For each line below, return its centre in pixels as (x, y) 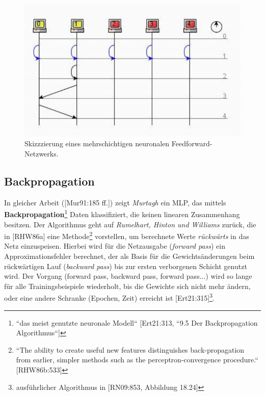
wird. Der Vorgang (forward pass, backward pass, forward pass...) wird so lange (128, 276)
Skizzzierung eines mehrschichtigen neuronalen (97, 143)
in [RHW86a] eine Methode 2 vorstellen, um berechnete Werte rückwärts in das (127, 235)
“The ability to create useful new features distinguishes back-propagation (130, 349)
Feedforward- (192, 143)
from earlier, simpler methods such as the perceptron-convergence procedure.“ (137, 360)
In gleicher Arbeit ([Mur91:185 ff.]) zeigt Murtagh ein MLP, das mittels (115, 202)
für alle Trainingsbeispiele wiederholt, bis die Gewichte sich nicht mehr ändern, (127, 286)
